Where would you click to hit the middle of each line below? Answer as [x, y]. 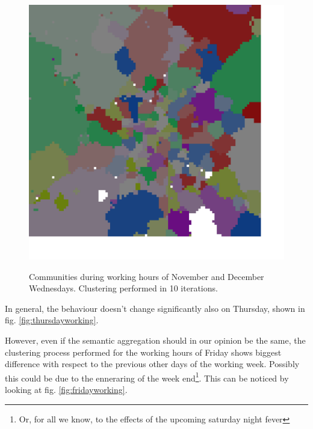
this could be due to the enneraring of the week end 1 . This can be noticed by [147, 377]
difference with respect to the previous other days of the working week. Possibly [152, 364]
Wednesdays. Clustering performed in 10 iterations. [123, 288]
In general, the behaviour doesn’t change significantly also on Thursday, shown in [155, 308]
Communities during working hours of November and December [147, 276]
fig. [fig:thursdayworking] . [52, 320]
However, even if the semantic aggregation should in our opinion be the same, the [155, 340]
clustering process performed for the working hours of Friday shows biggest [143, 352]
